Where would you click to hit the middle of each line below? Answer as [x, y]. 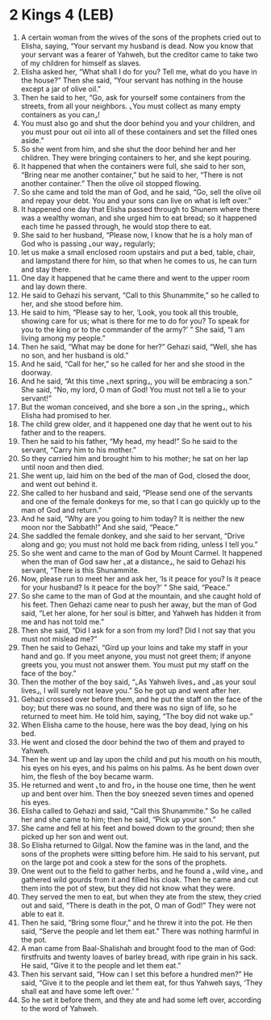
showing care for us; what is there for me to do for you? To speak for [135, 320]
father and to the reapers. [63, 432]
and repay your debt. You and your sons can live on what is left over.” [136, 201]
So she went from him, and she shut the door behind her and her [128, 149]
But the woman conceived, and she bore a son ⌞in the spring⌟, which [135, 407]
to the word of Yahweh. [60, 1008]
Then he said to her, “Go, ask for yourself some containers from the [133, 97]
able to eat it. [43, 914]
